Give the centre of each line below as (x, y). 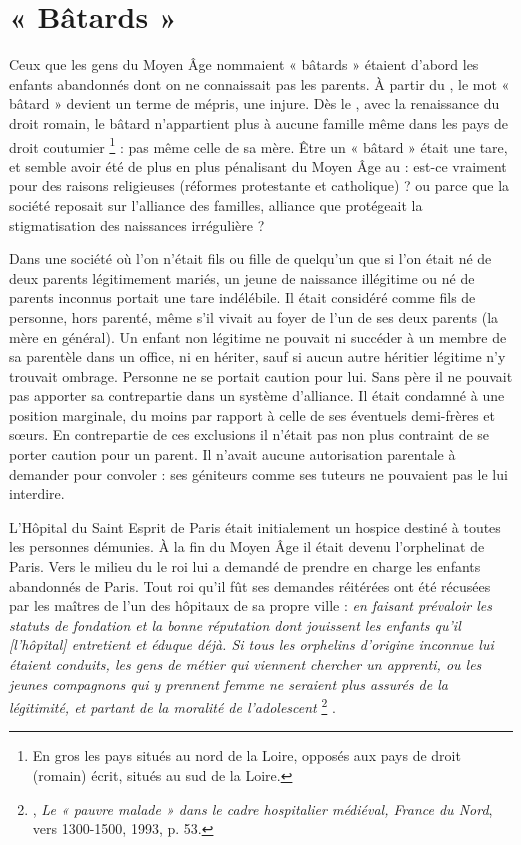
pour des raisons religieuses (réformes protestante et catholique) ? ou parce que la (259, 185)
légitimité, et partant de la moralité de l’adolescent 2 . (172, 705)
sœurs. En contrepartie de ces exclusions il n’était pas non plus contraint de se (249, 434)
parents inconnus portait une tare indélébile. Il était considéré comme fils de (242, 297)
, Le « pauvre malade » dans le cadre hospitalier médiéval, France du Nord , (262, 808)
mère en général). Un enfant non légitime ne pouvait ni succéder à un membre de (258, 336)
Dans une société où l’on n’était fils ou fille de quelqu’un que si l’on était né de (250, 258)
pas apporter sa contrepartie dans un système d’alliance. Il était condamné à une (257, 395)
